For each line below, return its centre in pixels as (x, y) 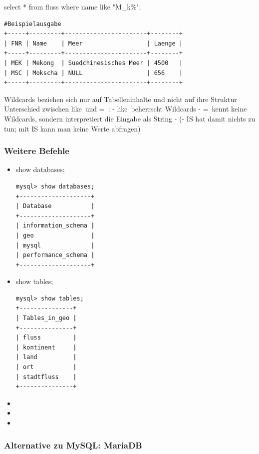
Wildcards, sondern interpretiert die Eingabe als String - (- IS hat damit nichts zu (130, 118)
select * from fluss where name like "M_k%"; (73, 6)
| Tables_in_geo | (46, 318)
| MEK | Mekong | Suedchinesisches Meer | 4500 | (93, 63)
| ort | (46, 367)
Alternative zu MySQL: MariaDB (73, 445)
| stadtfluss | (46, 377)
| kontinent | (46, 347)
